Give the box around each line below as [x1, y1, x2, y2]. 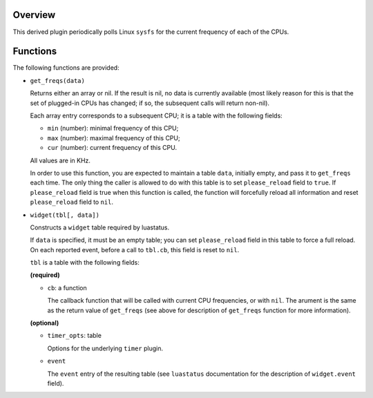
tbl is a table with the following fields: [30, 258, 140, 267]
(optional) [30, 319, 59, 328]
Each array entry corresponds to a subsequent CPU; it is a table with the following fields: [30, 111, 283, 120]
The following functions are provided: [12, 64, 120, 72]
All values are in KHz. [30, 156, 91, 164]
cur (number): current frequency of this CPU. [47, 144, 178, 152]
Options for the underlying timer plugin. [47, 344, 164, 352]
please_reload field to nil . [30, 198, 114, 207]
